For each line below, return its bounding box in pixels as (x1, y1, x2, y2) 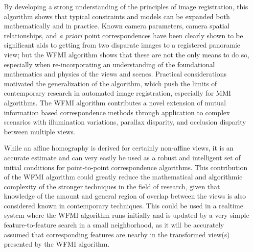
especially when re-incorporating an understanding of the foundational (4, 59, 215, 69)
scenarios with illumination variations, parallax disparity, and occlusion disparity (4, 117, 246, 127)
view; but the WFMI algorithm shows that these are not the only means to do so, (4, 49, 250, 59)
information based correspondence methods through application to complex (4, 107, 230, 117)
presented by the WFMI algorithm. (4, 239, 110, 249)
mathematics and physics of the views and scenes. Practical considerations (4, 69, 227, 79)
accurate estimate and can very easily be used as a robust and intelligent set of (4, 152, 241, 162)
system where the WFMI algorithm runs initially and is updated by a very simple (4, 210, 249, 220)
